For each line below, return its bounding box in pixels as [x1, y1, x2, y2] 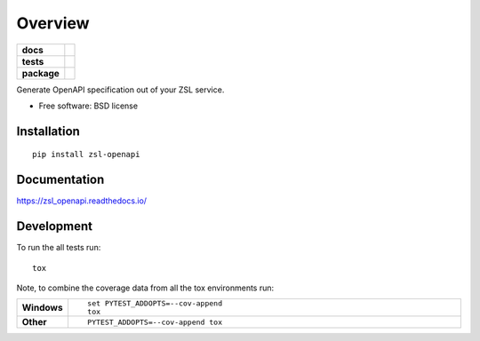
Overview [16, 13, 90, 33]
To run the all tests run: [16, 242, 101, 253]
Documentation [16, 172, 105, 187]
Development [16, 218, 93, 234]
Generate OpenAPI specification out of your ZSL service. [16, 84, 225, 95]
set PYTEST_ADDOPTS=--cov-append [87, 298, 222, 308]
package [21, 67, 60, 79]
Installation [16, 123, 80, 139]
